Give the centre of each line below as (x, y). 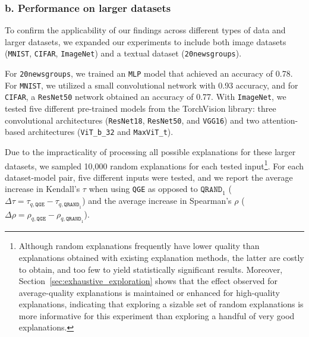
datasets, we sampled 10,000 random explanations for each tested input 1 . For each (154, 165)
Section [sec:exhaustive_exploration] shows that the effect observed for (148, 281)
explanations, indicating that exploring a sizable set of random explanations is (161, 304)
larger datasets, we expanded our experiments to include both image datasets (146, 41)
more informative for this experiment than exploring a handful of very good (157, 315)
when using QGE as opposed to (143, 189)
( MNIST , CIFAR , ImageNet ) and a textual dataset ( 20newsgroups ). (123, 53)
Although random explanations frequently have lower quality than (139, 246)
